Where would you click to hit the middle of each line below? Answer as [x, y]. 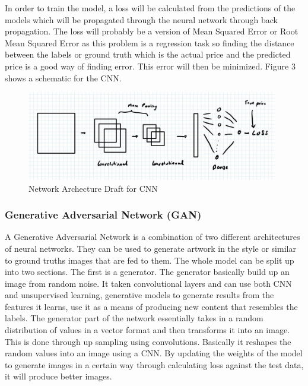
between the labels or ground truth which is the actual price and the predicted [148, 54]
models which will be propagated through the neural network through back [141, 19]
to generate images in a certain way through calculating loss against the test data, [154, 364]
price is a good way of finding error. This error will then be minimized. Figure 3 [150, 66]
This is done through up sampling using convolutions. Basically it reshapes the [148, 341]
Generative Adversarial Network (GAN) [103, 215]
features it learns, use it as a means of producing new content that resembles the [151, 306]
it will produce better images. [58, 376]
